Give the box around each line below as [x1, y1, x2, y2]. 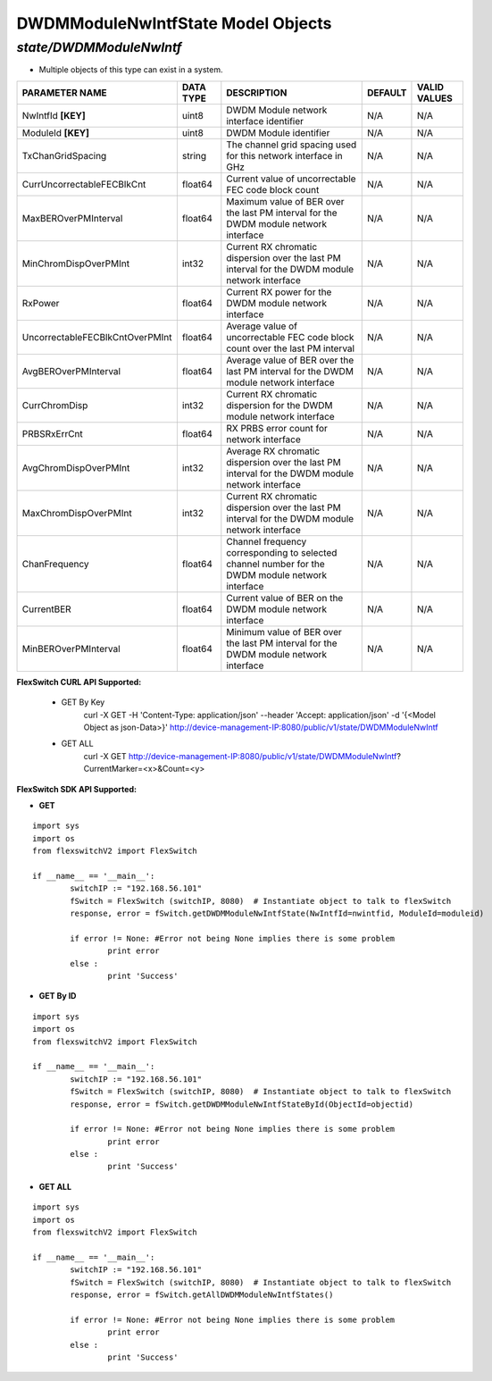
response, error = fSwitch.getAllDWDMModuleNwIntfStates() [70, 1289, 334, 1300]
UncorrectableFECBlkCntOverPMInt [21, 331, 173, 343]
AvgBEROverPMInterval [21, 364, 121, 377]
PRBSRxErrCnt [21, 427, 84, 439]
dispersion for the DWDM [226, 398, 333, 411]
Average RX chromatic [226, 445, 321, 457]
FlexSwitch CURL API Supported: [16, 676, 142, 687]
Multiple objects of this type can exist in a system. [38, 64, 223, 75]
